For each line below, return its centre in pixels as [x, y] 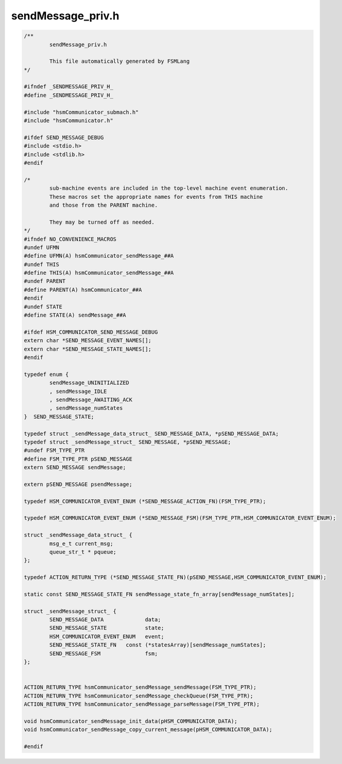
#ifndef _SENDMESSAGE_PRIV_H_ [69, 87]
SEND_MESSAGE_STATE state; [107, 628]
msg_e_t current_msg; [81, 543]
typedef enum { [46, 374]
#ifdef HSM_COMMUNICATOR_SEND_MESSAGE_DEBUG [91, 332]
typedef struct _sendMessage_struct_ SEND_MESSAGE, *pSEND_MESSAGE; [127, 442]
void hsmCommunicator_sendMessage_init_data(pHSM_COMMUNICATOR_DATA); [131, 721]
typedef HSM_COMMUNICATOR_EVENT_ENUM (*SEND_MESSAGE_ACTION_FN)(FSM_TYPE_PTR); [145, 501]
